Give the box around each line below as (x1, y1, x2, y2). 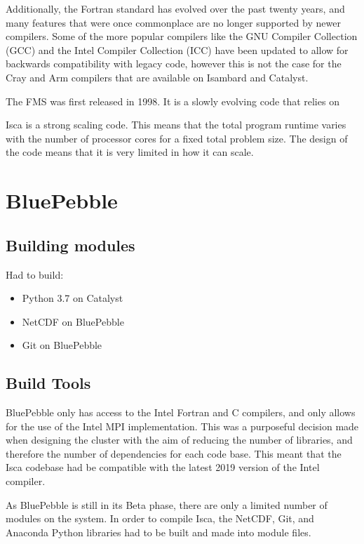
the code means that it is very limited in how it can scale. (6, 145, 254, 159)
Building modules (6, 234, 135, 256)
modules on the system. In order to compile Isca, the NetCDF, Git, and (6, 511, 314, 526)
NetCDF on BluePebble (22, 314, 124, 329)
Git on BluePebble (22, 338, 102, 352)
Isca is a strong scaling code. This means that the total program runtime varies (6, 117, 346, 132)
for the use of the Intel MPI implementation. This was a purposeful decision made (6, 418, 359, 433)
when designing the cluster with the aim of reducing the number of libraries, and (6, 432, 353, 447)
